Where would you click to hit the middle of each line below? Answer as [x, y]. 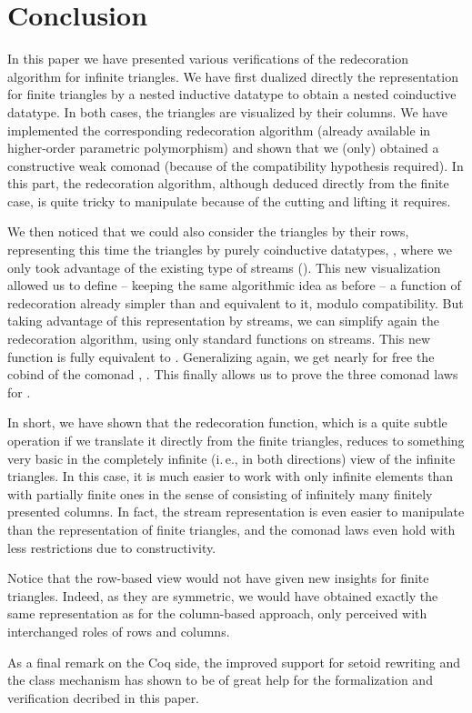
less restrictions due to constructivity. [112, 547]
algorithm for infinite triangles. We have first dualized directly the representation [233, 76]
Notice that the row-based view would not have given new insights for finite [218, 578]
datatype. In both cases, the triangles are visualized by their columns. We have [227, 111]
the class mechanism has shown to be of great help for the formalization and [220, 680]
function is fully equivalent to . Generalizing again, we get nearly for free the [221, 356]
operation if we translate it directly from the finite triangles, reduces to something [236, 440]
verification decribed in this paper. [104, 697]
